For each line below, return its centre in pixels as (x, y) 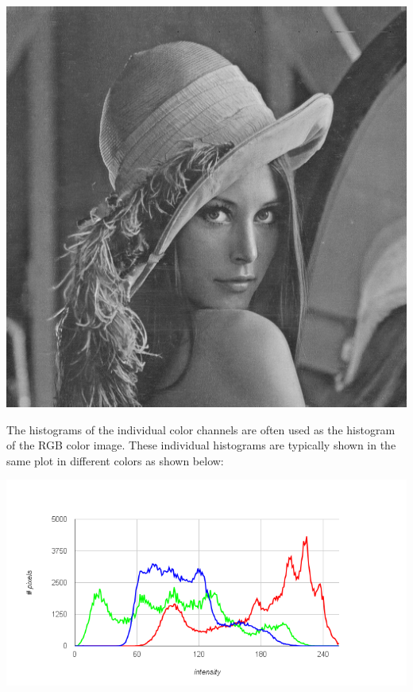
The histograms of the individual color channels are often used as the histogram (201, 429)
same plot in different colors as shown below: (115, 460)
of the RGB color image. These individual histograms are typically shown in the (201, 445)
